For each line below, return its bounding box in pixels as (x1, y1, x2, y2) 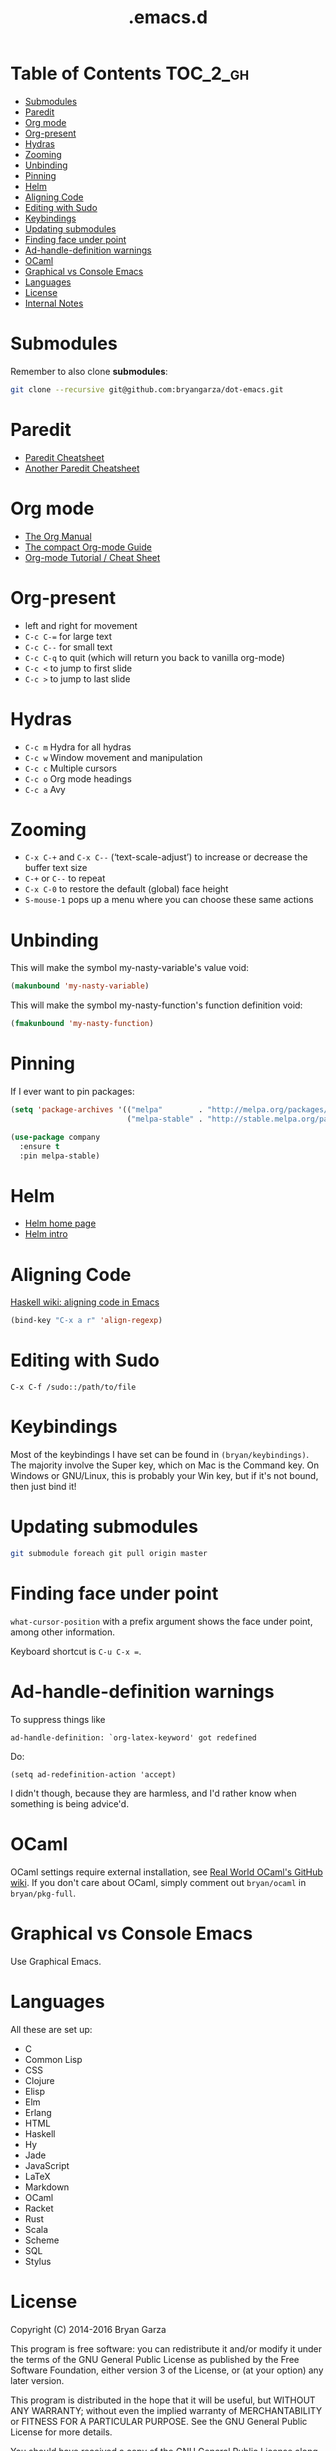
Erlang (24, 2106, 52, 2118)
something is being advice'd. (10, 1797, 130, 1810)
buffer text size (24, 862, 88, 874)
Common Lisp (24, 2053, 83, 2065)
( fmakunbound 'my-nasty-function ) (10, 1019, 155, 1029)
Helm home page (24, 1217, 97, 1230)
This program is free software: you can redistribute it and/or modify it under (10, 2342, 322, 2355)
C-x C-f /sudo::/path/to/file (10, 1382, 137, 1393)
